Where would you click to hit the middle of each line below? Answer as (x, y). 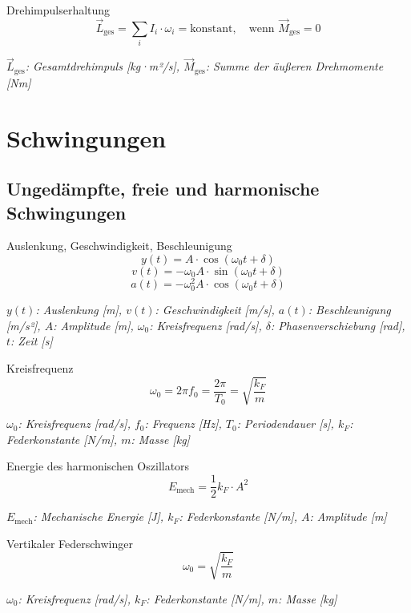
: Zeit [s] (32, 341)
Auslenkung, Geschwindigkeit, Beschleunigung (119, 246)
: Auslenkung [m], (79, 310)
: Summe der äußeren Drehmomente (294, 66)
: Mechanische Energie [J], (99, 516)
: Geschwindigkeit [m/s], (215, 310)
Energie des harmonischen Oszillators (98, 466)
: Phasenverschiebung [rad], (338, 325)
